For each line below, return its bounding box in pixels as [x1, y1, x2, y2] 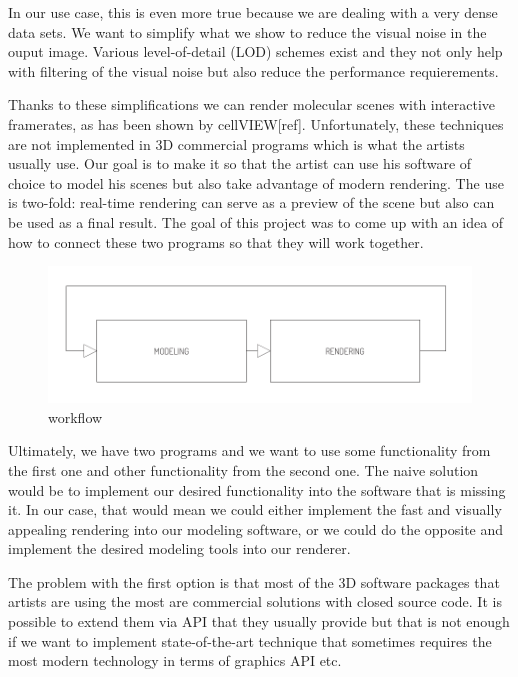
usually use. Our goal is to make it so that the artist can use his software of [8, 153, 472, 174]
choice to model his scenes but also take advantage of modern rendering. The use [8, 172, 504, 193]
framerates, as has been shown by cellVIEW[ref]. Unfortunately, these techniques [8, 113, 504, 134]
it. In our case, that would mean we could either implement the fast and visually [8, 499, 502, 520]
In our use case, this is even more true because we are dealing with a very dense [8, 2, 498, 22]
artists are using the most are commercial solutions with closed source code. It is [8, 591, 502, 612]
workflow [48, 406, 103, 427]
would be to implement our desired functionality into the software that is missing [8, 479, 506, 500]
